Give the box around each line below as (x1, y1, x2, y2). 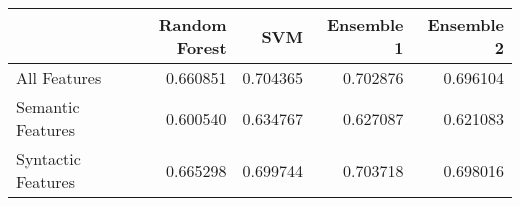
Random (158, 13, 227, 36)
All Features (16, 66, 102, 89)
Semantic (16, 95, 80, 118)
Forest (176, 36, 227, 59)
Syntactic (16, 147, 81, 170)
